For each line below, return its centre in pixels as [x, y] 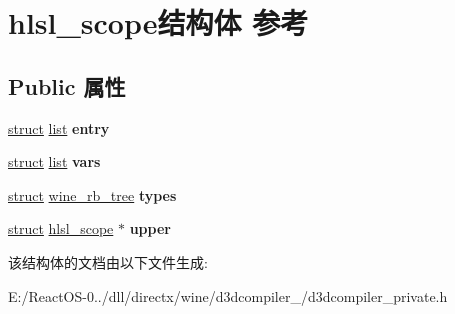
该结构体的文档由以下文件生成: [108, 261]
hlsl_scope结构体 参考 [158, 22]
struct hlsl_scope [61, 228]
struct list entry [59, 127]
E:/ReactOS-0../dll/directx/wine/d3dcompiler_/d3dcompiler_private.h [228, 295]
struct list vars [54, 161]
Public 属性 [67, 85]
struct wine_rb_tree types [92, 194]
